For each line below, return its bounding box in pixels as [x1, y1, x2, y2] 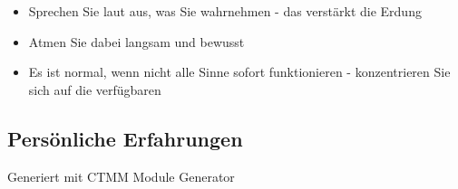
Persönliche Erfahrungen [7, 124, 243, 152]
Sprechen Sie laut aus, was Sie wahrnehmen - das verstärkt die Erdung [28, 2, 422, 20]
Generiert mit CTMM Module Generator [7, 166, 235, 185]
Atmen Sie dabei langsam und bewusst [28, 32, 245, 51]
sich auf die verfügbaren [28, 80, 161, 99]
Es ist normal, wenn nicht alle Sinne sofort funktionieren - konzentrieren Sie [28, 62, 451, 81]
